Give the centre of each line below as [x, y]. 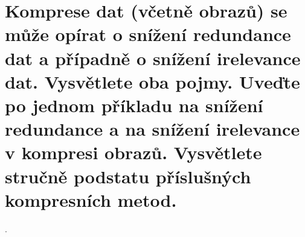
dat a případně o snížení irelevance [153, 58]
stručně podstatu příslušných [128, 176]
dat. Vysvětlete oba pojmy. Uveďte [152, 81]
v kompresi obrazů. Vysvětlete [133, 152]
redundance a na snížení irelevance [152, 129]
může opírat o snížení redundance [148, 34]
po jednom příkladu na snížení [134, 105]
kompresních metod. [91, 199]
